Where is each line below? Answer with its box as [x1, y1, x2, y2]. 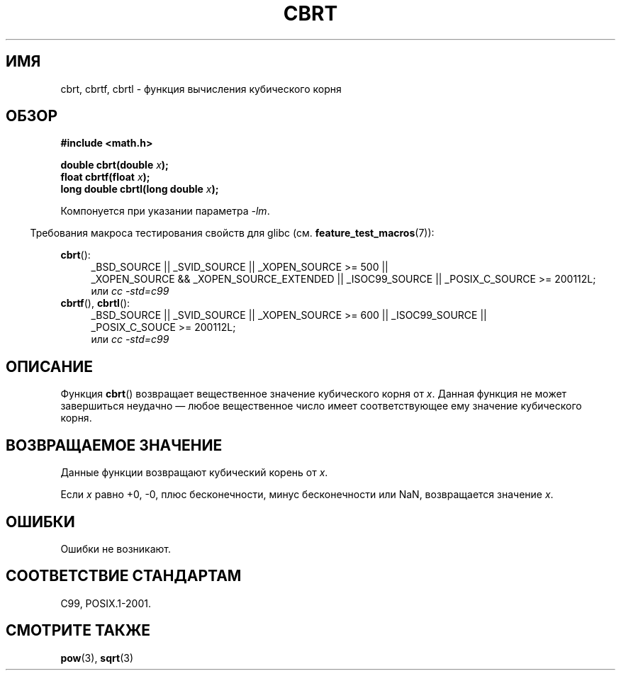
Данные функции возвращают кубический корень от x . [60, 466, 328, 479]
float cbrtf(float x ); [60, 171, 150, 184]
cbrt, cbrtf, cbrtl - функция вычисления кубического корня [60, 82, 342, 95]
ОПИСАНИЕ [6, 357, 93, 376]
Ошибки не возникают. [60, 542, 172, 555]
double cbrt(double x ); [60, 159, 169, 171]
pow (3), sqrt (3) [60, 651, 134, 664]
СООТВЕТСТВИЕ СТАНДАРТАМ [6, 567, 242, 585]
